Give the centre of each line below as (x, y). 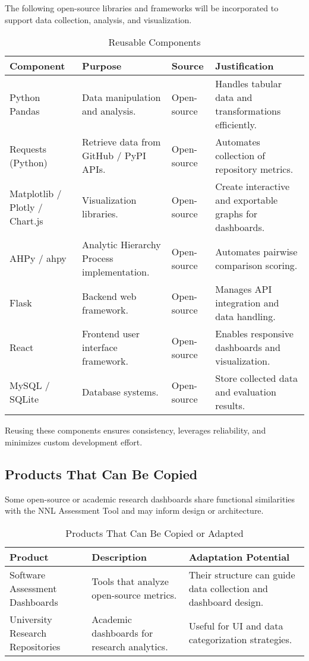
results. (230, 406)
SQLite (24, 399)
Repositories (35, 646)
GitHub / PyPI (114, 156)
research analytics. (130, 646)
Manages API (244, 289)
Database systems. (120, 392)
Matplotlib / (36, 193)
